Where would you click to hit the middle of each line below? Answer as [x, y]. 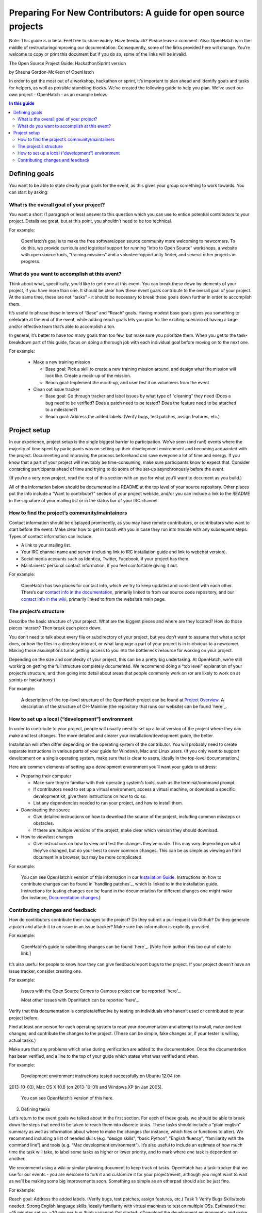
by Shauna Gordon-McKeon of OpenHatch [51, 72]
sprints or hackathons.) [32, 680]
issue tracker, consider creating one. [46, 971]
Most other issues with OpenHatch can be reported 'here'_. [80, 1000]
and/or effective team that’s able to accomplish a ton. [62, 326]
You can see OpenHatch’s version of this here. [67, 1098]
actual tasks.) [23, 1040]
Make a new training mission [62, 362]
